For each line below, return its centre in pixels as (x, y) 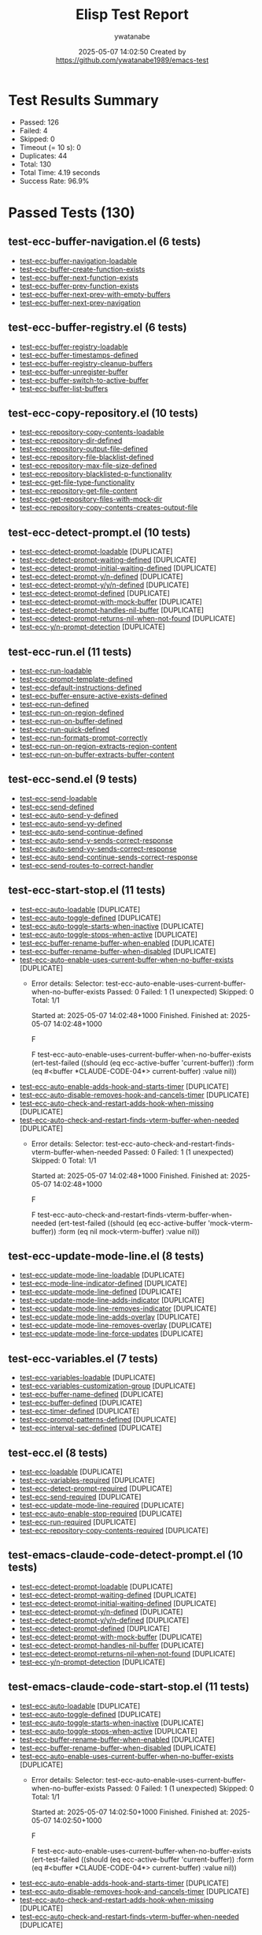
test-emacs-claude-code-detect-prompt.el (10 (126, 1555)
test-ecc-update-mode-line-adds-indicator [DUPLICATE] (112, 1301)
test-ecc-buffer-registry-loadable (74, 346)
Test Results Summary (83, 100)
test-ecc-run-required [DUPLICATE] (77, 1522)
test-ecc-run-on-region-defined (72, 713)
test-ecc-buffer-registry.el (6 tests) (98, 328)
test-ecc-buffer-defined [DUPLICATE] (81, 1403)
